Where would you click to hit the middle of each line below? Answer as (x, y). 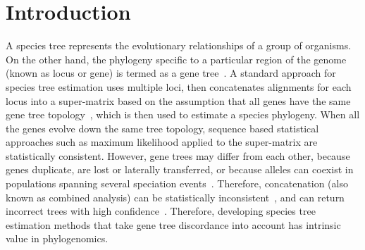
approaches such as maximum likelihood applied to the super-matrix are (162, 142)
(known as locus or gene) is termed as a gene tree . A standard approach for (171, 73)
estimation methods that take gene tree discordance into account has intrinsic (173, 224)
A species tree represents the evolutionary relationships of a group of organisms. (179, 45)
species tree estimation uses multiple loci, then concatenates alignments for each (179, 86)
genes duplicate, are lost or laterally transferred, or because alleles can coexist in (180, 169)
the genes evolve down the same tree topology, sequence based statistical (162, 128)
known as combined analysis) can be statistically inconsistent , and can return (175, 197)
